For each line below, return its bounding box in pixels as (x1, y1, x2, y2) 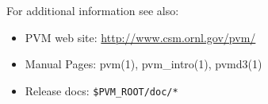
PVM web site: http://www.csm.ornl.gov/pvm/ (25, 29, 256, 45)
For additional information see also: (6, 2, 179, 18)
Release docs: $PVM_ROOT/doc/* (25, 82, 178, 98)
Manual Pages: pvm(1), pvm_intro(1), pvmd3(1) (25, 56, 262, 72)
